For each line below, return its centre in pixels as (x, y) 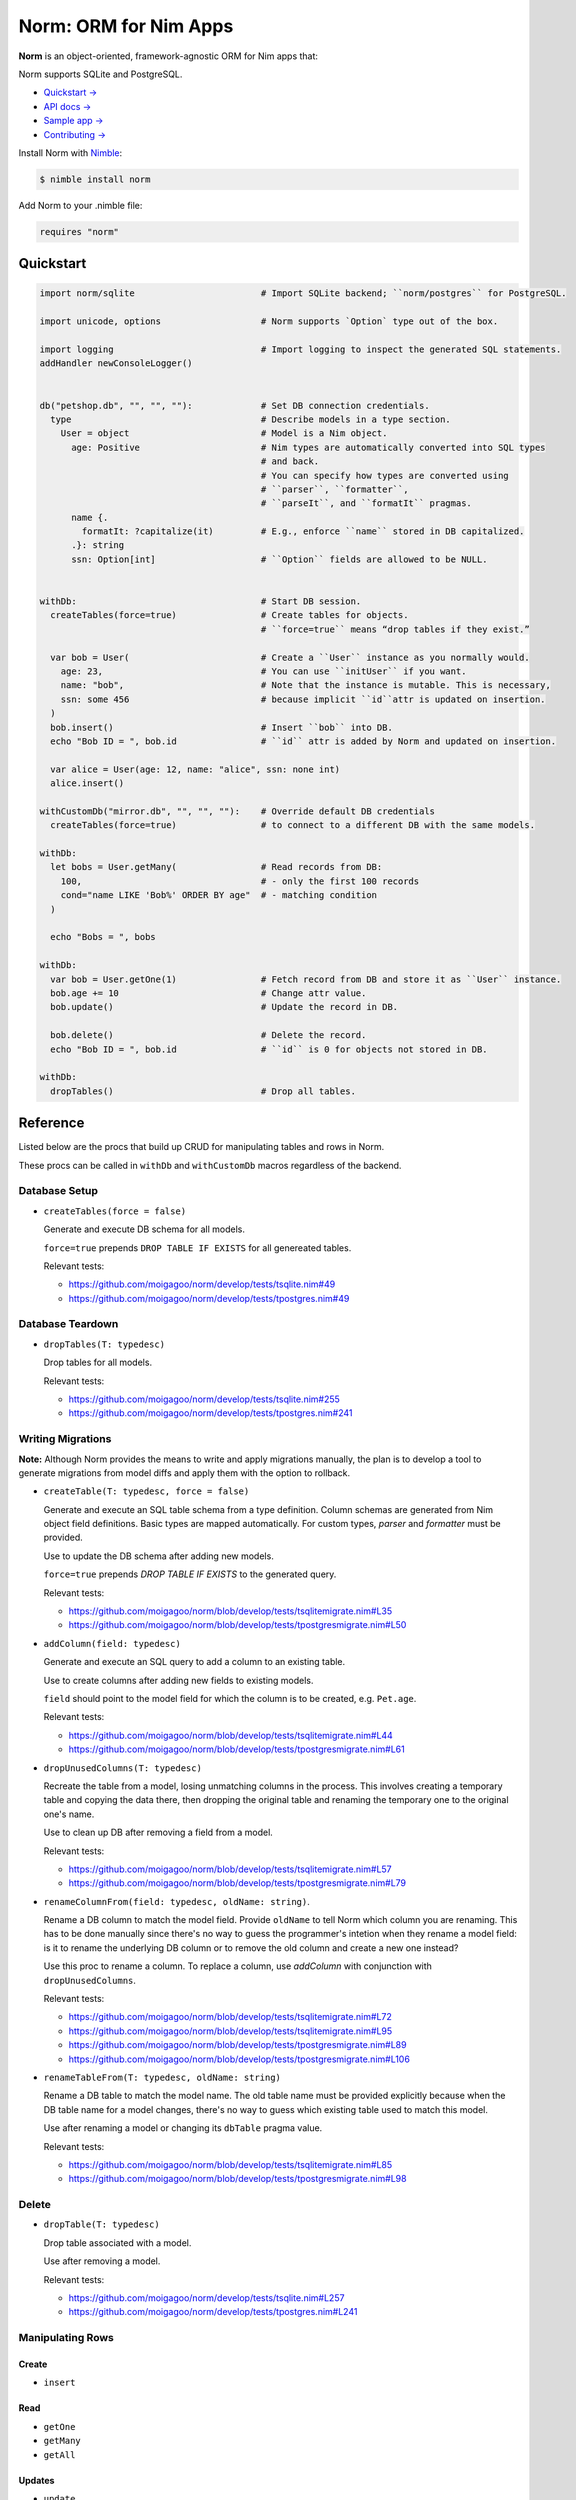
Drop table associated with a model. (117, 2242)
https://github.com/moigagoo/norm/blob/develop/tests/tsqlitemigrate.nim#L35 (230, 1611)
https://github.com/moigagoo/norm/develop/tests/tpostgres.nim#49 (209, 1298)
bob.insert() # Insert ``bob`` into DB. (222, 727)
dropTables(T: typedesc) (104, 1344)
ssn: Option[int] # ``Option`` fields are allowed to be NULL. (280, 559)
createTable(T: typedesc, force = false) (146, 1491)
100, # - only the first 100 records (240, 881)
